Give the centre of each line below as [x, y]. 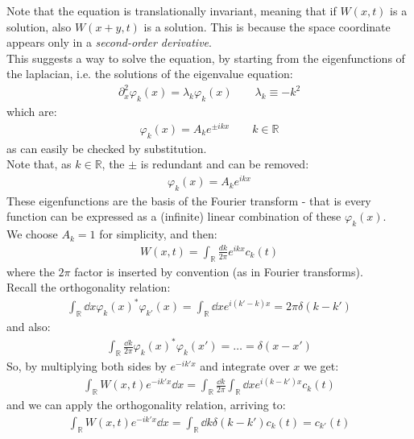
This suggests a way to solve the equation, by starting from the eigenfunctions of [206, 58]
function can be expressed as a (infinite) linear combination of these [174, 216]
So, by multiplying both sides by [87, 366]
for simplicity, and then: [158, 234]
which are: [32, 112]
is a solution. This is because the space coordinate [267, 26]
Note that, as [39, 164]
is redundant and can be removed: [225, 164]
